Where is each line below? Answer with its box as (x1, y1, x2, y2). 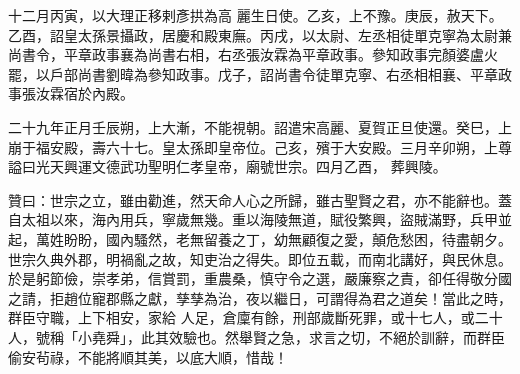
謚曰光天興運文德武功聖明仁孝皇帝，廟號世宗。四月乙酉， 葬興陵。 (8, 156, 447, 177)
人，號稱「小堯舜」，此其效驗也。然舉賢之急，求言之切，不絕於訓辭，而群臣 (8, 326, 505, 347)
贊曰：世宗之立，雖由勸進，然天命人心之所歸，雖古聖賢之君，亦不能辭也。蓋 (8, 189, 512, 210)
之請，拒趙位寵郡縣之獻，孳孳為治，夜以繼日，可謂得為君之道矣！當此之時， (8, 287, 512, 308)
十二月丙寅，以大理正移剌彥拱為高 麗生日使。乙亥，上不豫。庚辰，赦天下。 (8, 5, 503, 25)
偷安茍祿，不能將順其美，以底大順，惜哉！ (8, 346, 288, 367)
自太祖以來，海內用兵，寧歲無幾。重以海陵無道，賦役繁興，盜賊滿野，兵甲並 (8, 209, 512, 230)
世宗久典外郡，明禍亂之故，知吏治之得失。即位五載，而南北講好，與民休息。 (8, 248, 512, 269)
